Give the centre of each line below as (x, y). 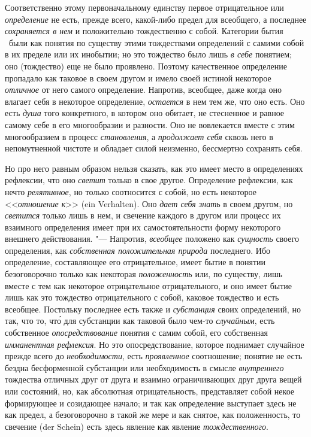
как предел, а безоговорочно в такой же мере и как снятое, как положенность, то (153, 415)
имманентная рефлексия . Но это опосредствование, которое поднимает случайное (155, 344)
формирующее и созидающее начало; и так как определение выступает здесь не (151, 403)
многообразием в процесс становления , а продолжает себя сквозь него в (139, 136)
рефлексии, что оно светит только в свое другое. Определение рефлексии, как (149, 180)
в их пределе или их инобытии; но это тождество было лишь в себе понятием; (148, 54)
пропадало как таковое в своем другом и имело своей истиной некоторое (138, 78)
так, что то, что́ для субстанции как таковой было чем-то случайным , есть (140, 321)
